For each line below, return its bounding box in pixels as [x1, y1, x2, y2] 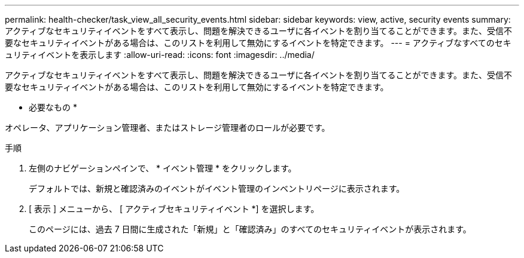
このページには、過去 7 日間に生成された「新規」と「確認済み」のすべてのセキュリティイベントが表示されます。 [29, 224, 471, 234]
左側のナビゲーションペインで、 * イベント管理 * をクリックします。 [29, 163, 297, 173]
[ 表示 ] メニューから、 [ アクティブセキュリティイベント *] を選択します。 [29, 204, 319, 214]
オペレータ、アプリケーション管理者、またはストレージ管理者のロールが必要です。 [5, 122, 330, 133]
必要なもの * [29, 102, 77, 112]
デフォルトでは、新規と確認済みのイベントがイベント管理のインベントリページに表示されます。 [29, 183, 405, 193]
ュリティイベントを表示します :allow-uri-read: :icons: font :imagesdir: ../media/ [5, 50, 315, 60]
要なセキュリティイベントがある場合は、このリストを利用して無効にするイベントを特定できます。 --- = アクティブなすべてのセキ [5, 38, 511, 48]
